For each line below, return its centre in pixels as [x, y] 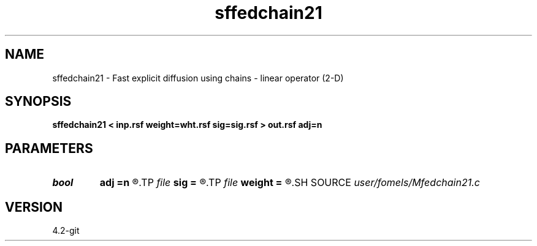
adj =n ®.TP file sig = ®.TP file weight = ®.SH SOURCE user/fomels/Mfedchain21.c [290, 183]
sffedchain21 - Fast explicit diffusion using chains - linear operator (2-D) [198, 78]
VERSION [34, 207]
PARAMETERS [49, 148]
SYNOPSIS [38, 102]
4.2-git [66, 231]
